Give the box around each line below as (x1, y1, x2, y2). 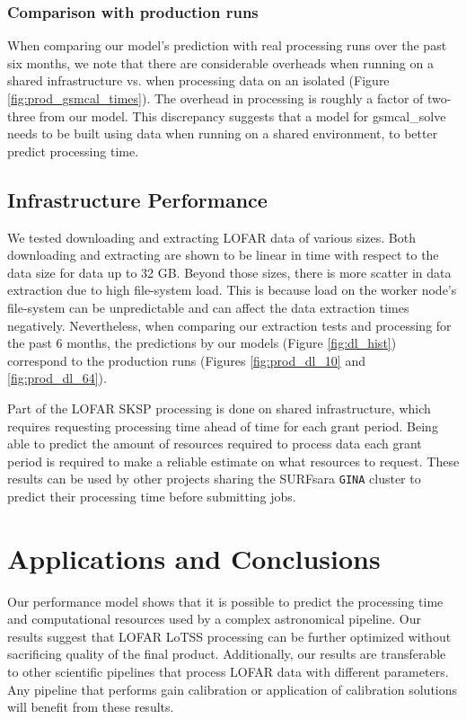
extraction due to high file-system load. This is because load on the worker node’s (7, 280, 457, 299)
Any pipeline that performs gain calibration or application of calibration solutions (7, 679, 458, 698)
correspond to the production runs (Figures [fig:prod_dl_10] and (7, 351, 365, 369)
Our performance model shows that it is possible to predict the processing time (7, 591, 444, 610)
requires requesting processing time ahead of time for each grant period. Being (7, 416, 438, 435)
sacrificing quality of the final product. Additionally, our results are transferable (7, 644, 446, 663)
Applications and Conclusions (7, 539, 381, 576)
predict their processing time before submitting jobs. (7, 486, 296, 505)
